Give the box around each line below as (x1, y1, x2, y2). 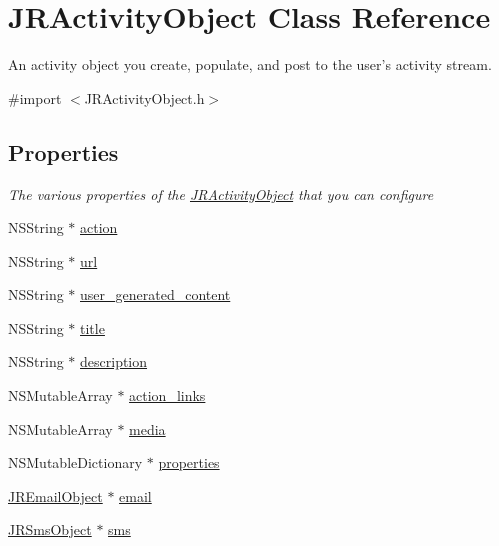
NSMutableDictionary (8, 452, 143, 473)
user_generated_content (80, 284, 231, 305)
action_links (129, 385, 206, 406)
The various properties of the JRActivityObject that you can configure (8, 183, 434, 204)
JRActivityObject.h (84, 87, 205, 108)
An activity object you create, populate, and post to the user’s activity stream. (8, 54, 492, 75)
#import (8, 87, 62, 108)
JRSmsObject (8, 519, 92, 540)
